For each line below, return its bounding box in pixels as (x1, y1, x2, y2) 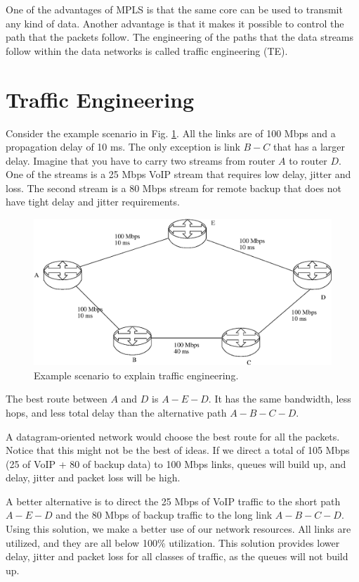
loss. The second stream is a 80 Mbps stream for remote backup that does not (6, 180, 341, 195)
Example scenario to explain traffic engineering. (34, 367, 239, 382)
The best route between (6, 391, 107, 406)
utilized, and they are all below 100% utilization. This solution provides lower (6, 535, 340, 550)
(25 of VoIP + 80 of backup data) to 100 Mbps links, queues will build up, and (6, 456, 346, 471)
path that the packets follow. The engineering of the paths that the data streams (6, 30, 354, 44)
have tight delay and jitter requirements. (6, 194, 180, 209)
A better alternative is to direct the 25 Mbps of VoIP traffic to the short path (6, 493, 341, 508)
